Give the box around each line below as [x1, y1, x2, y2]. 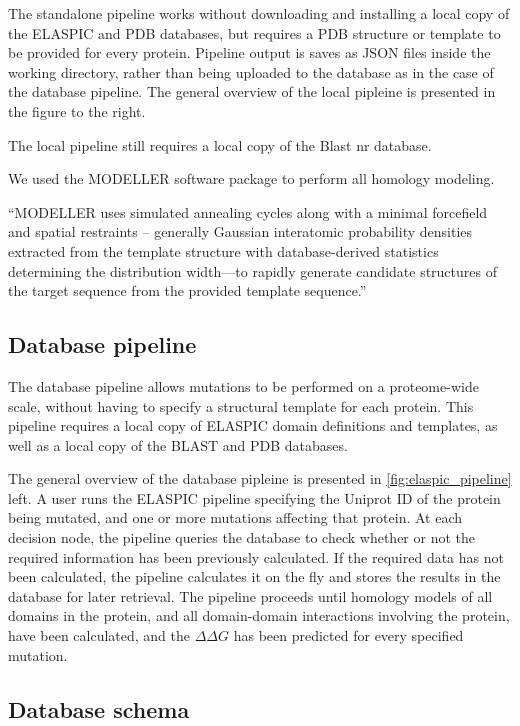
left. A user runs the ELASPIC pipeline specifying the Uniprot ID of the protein [8, 487, 501, 508]
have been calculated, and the [8, 625, 190, 646]
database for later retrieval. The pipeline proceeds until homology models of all [8, 585, 493, 606]
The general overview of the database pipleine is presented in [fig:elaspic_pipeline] [8, 468, 512, 489]
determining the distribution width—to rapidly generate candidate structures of [8, 260, 497, 281]
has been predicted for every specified [233, 625, 464, 646]
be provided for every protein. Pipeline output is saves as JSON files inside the [8, 42, 491, 63]
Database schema [8, 693, 190, 724]
